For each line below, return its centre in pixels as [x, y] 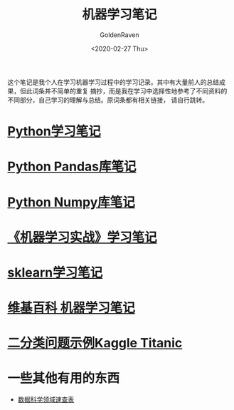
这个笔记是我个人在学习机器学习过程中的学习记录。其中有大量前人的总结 [113, 82]
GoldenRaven [119, 35]
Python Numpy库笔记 [71, 202]
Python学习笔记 [54, 132]
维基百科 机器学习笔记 [71, 308]
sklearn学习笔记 [55, 272]
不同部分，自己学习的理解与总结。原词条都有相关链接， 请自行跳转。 [108, 100]
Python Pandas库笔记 [72, 166]
